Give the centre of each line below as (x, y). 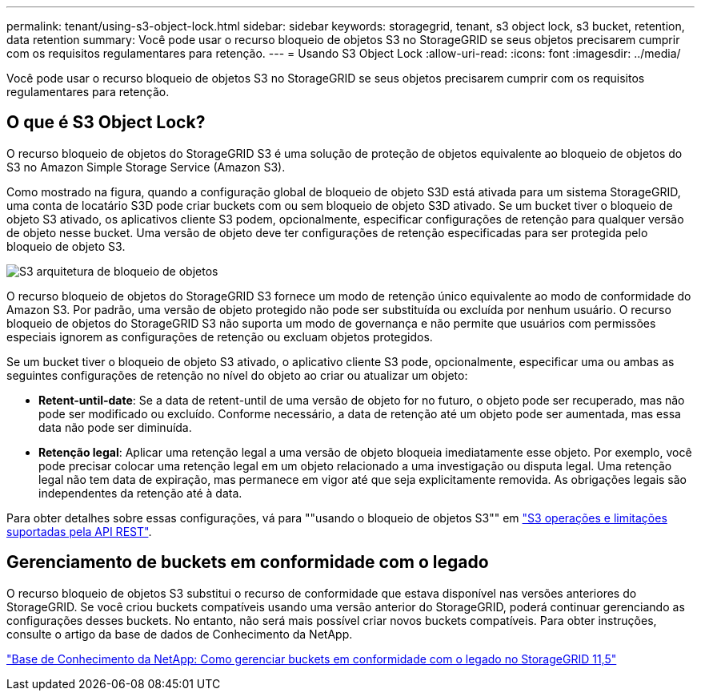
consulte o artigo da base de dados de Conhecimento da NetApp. (180, 634)
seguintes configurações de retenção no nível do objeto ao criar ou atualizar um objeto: (237, 375)
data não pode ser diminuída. (115, 427)
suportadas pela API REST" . (79, 531)
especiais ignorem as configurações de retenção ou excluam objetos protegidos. (220, 336)
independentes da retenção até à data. (140, 493)
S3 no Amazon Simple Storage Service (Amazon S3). (146, 167)
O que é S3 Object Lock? (106, 123)
